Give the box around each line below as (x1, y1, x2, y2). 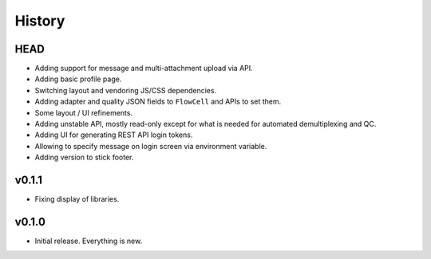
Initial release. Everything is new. (34, 236, 143, 245)
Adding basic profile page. (34, 74, 122, 84)
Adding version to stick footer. (34, 152, 134, 163)
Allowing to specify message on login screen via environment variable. (34, 141, 267, 151)
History (14, 12, 65, 29)
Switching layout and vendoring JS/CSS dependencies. (34, 85, 217, 95)
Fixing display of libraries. (34, 194, 120, 204)
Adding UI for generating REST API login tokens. (34, 130, 193, 139)
